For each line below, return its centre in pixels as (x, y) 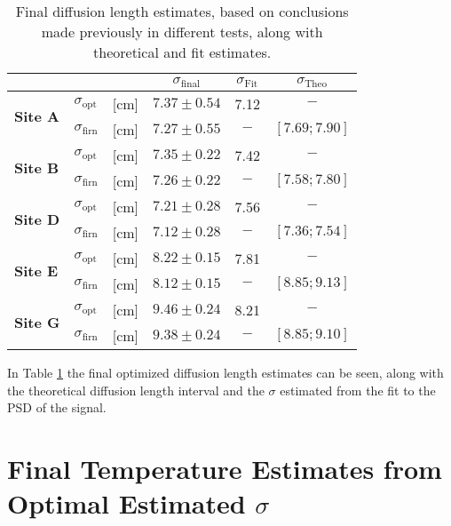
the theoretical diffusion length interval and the (136, 390)
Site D (37, 219)
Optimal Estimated (127, 503)
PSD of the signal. (57, 407)
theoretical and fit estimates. (182, 52)
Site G (37, 323)
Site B (37, 168)
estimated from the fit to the (358, 390)
